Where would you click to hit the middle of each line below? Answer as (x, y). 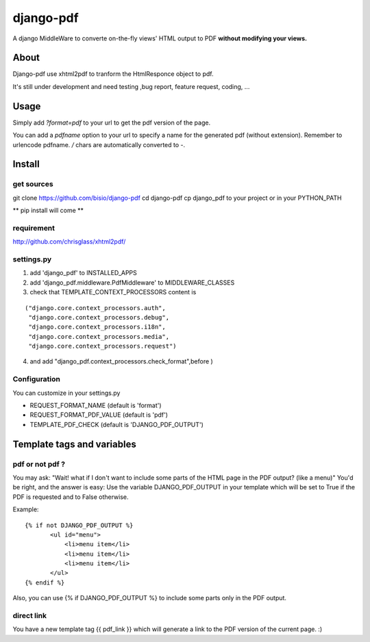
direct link (30, 616)
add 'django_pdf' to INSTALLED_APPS (83, 273)
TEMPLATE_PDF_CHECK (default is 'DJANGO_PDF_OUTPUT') (116, 424)
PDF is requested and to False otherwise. (71, 497)
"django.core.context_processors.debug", (99, 317)
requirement (34, 228)
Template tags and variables (74, 444)
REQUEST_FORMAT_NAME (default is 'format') (96, 406)
